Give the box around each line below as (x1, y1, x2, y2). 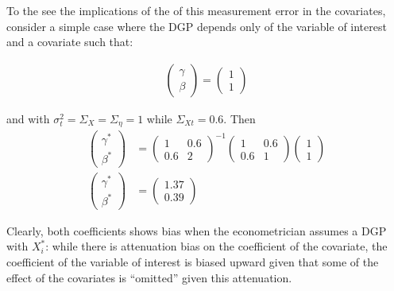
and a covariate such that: (6, 33, 133, 50)
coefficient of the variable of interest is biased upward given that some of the (6, 253, 379, 270)
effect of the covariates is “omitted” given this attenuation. (6, 269, 292, 285)
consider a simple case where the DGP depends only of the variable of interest (6, 17, 387, 34)
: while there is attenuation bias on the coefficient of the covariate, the (45, 238, 388, 254)
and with (6, 110, 50, 126)
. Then (223, 110, 256, 126)
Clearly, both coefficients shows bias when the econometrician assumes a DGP (6, 222, 387, 239)
